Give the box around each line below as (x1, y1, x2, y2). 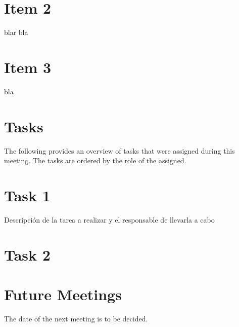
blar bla (4, 27, 28, 38)
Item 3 (4, 56, 52, 77)
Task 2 (4, 244, 51, 265)
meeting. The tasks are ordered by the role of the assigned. (4, 155, 186, 166)
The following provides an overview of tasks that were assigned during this (4, 145, 235, 156)
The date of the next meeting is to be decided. (4, 313, 148, 323)
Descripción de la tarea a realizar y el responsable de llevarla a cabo (4, 214, 215, 225)
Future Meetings (4, 284, 122, 305)
